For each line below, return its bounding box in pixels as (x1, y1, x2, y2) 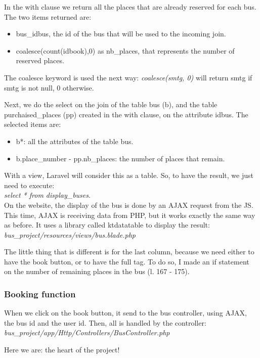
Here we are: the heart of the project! (4, 344, 120, 355)
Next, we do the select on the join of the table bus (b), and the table (4, 99, 218, 110)
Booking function (4, 287, 76, 300)
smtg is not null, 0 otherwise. (4, 82, 94, 93)
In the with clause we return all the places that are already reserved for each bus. (4, 2, 256, 12)
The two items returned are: (4, 11, 92, 22)
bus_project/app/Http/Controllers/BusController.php (4, 327, 170, 338)
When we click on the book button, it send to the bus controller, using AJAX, (4, 307, 247, 318)
